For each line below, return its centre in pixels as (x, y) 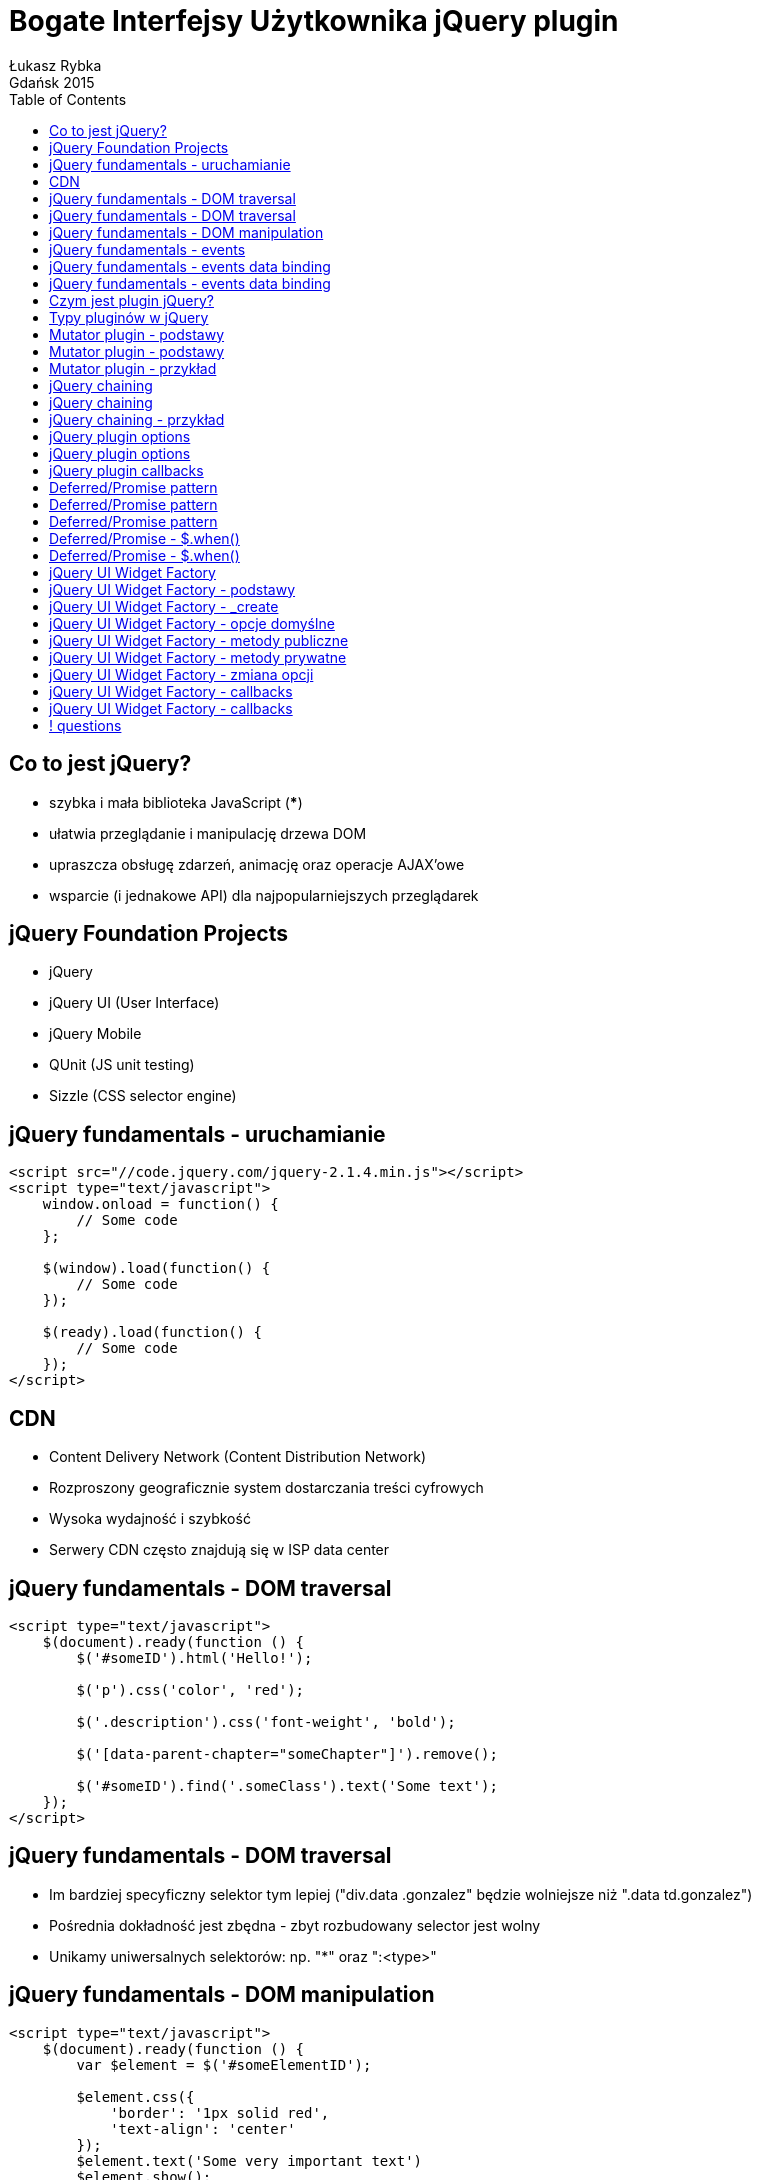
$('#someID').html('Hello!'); (194, 1657)
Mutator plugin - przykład (133, 368)
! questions (85, 725)
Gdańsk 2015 (52, 82)
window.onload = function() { (160, 1204)
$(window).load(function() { (156, 1268)
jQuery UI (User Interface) (134, 1003)
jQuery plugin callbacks (126, 470)
